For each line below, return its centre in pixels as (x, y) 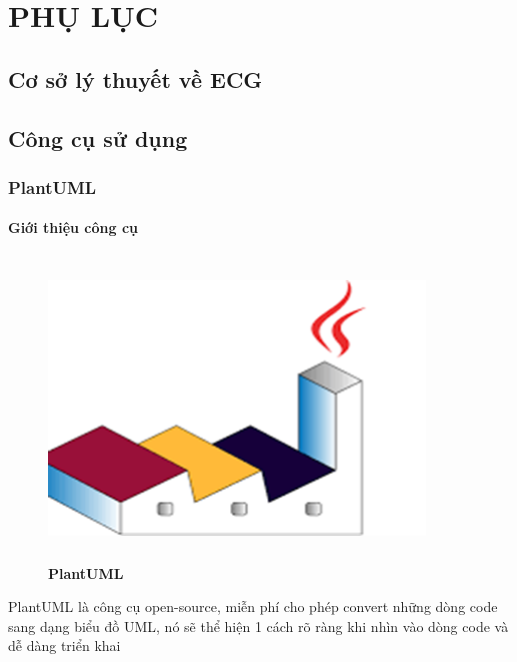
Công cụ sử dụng (98, 137)
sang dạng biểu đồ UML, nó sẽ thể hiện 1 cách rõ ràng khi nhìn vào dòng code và (258, 625)
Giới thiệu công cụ (73, 227)
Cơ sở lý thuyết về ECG (135, 78)
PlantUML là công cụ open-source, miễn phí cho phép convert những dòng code (253, 606)
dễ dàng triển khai (64, 645)
